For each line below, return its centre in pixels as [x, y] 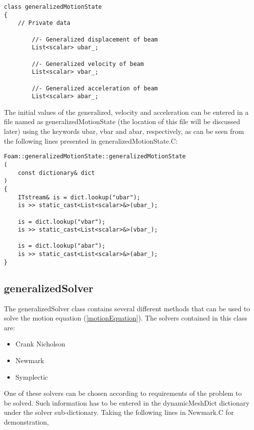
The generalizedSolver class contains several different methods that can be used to [127, 308]
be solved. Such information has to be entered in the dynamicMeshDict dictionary [127, 402]
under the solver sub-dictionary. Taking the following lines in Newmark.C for [119, 412]
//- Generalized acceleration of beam [95, 88]
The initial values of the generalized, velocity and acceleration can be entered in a [126, 112]
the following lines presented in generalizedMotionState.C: [91, 140]
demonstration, [26, 421]
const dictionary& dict [56, 173]
